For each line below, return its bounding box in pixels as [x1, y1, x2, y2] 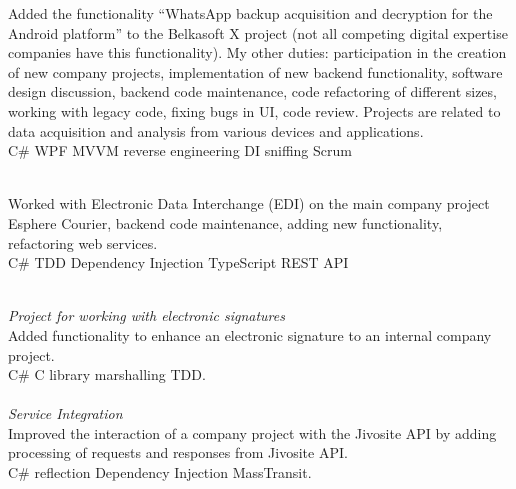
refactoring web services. [8, 232, 158, 253]
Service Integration [8, 403, 123, 424]
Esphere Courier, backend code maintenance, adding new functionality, [8, 212, 443, 233]
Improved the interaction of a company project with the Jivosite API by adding [8, 422, 497, 443]
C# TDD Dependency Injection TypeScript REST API [8, 252, 349, 273]
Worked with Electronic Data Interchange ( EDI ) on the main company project [8, 193, 490, 214]
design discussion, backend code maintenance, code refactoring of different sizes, [8, 81, 497, 102]
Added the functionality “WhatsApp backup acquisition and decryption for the [8, 3, 493, 23]
